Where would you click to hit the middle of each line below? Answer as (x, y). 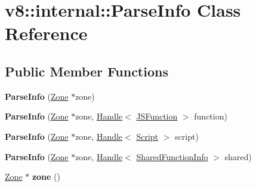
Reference (46, 33)
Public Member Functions (87, 71)
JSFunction (157, 116)
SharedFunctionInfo (172, 156)
